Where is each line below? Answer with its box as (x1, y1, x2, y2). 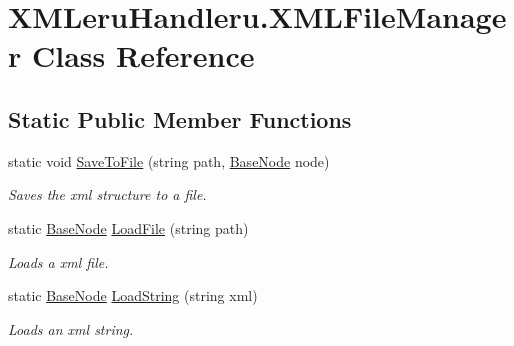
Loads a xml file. (8, 251, 109, 272)
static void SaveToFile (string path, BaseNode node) (8, 150, 330, 171)
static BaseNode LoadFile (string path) (8, 217, 249, 238)
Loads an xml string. (8, 318, 134, 339)
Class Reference (31, 35, 255, 76)
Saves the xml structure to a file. (8, 184, 207, 205)
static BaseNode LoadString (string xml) (8, 285, 258, 306)
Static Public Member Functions (8, 103, 352, 134)
